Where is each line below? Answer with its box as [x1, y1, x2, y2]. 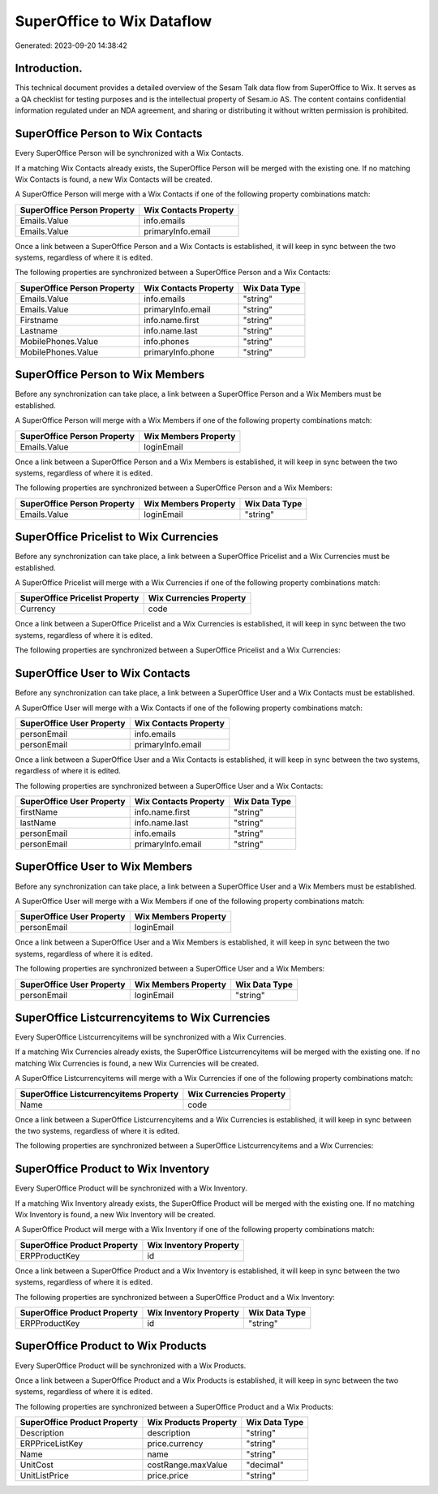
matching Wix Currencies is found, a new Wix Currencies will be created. [15, 1058, 260, 1068]
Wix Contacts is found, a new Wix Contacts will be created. [15, 174, 213, 184]
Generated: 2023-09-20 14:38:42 [15, 41, 127, 50]
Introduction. [15, 62, 83, 75]
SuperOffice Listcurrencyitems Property [19, 1088, 178, 1100]
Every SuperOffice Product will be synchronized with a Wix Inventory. [15, 1183, 247, 1193]
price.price [147, 1470, 189, 1481]
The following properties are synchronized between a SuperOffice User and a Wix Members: [15, 964, 325, 974]
